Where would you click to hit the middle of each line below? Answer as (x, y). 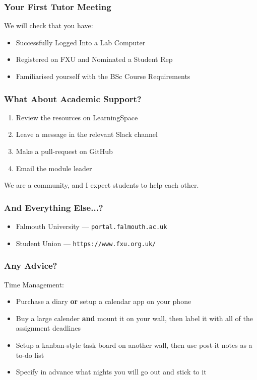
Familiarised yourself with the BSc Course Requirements (103, 76)
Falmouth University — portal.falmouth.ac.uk (91, 226)
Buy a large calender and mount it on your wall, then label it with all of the (134, 318)
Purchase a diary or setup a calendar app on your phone (104, 301)
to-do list (30, 355)
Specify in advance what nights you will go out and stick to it (111, 372)
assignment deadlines (48, 328)
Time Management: (34, 284)
